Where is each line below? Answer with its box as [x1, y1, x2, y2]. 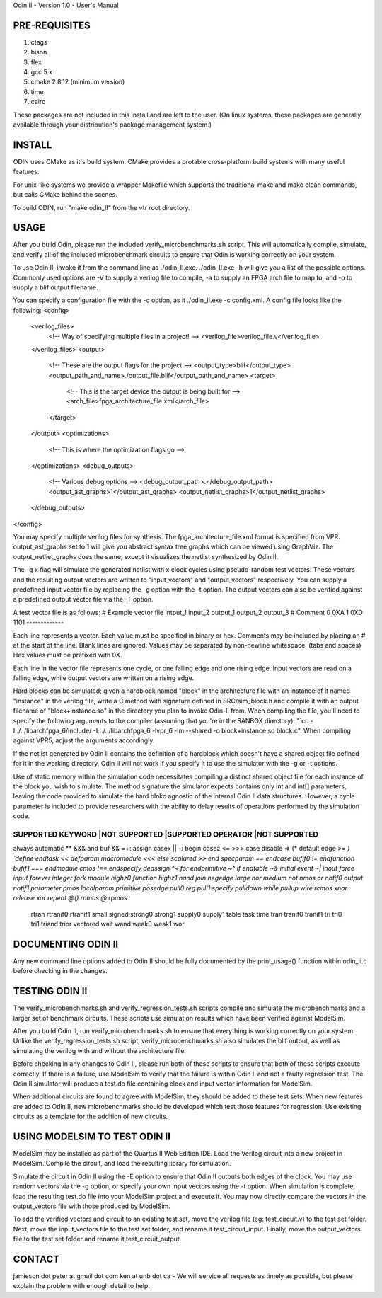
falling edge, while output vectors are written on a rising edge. [13, 674, 195, 682]
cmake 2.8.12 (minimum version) [30, 78, 125, 86]
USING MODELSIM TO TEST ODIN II [13, 1130, 171, 1142]
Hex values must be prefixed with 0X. [13, 651, 122, 660]
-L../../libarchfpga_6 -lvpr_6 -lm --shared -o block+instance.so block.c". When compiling [93, 726, 352, 735]
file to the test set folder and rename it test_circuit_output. [13, 1235, 182, 1244]
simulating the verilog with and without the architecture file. [13, 1046, 187, 1055]
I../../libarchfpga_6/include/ [13, 726, 92, 735]
